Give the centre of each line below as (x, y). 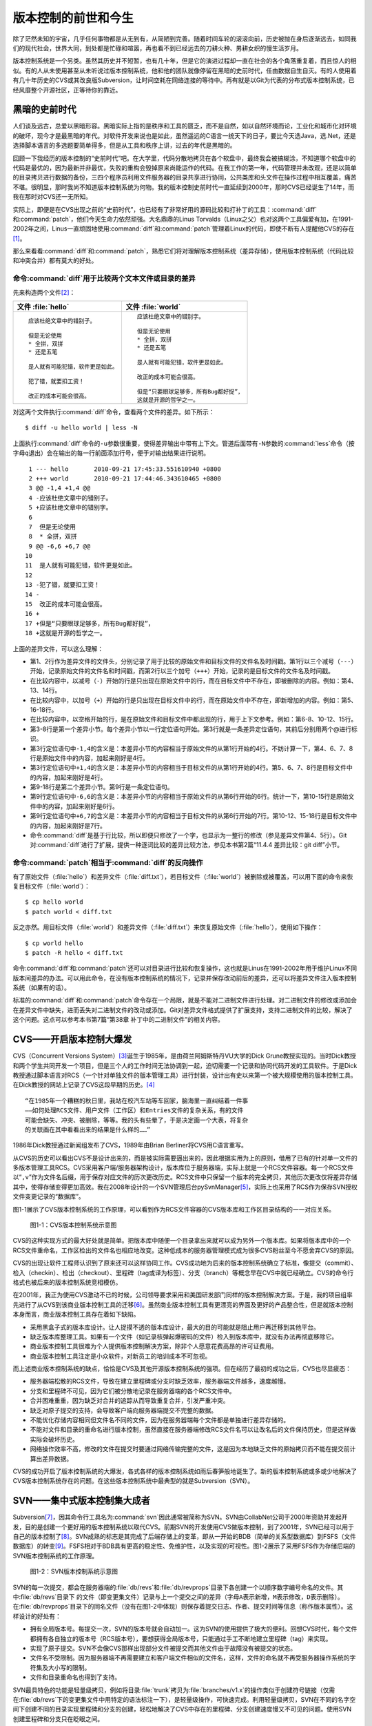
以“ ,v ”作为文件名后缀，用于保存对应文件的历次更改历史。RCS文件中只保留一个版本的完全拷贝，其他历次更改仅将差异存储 (185, 1177)
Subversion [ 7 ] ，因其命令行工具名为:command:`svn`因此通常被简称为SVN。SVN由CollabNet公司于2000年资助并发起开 (180, 1517)
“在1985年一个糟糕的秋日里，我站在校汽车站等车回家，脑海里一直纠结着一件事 (137, 1100)
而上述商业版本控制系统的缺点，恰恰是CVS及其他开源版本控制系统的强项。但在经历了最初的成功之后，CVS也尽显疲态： (182, 1369)
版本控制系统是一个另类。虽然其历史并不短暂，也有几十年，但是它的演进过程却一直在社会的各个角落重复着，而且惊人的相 (185, 61)
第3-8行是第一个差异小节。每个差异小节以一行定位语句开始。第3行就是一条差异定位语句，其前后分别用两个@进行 (190, 729)
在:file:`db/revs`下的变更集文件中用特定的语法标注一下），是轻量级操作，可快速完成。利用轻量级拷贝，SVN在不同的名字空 (184, 1699)
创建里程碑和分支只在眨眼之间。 (58, 1718)
